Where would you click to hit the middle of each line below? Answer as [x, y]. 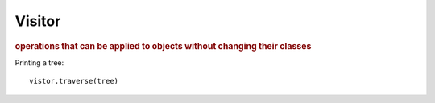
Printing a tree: [39, 62]
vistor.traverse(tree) [74, 81]
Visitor [38, 21]
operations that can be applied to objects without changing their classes [163, 46]
